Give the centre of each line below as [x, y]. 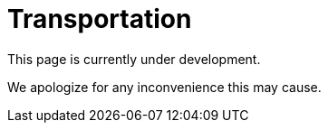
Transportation [100, 19]
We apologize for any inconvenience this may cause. [164, 87]
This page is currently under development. [134, 59]
